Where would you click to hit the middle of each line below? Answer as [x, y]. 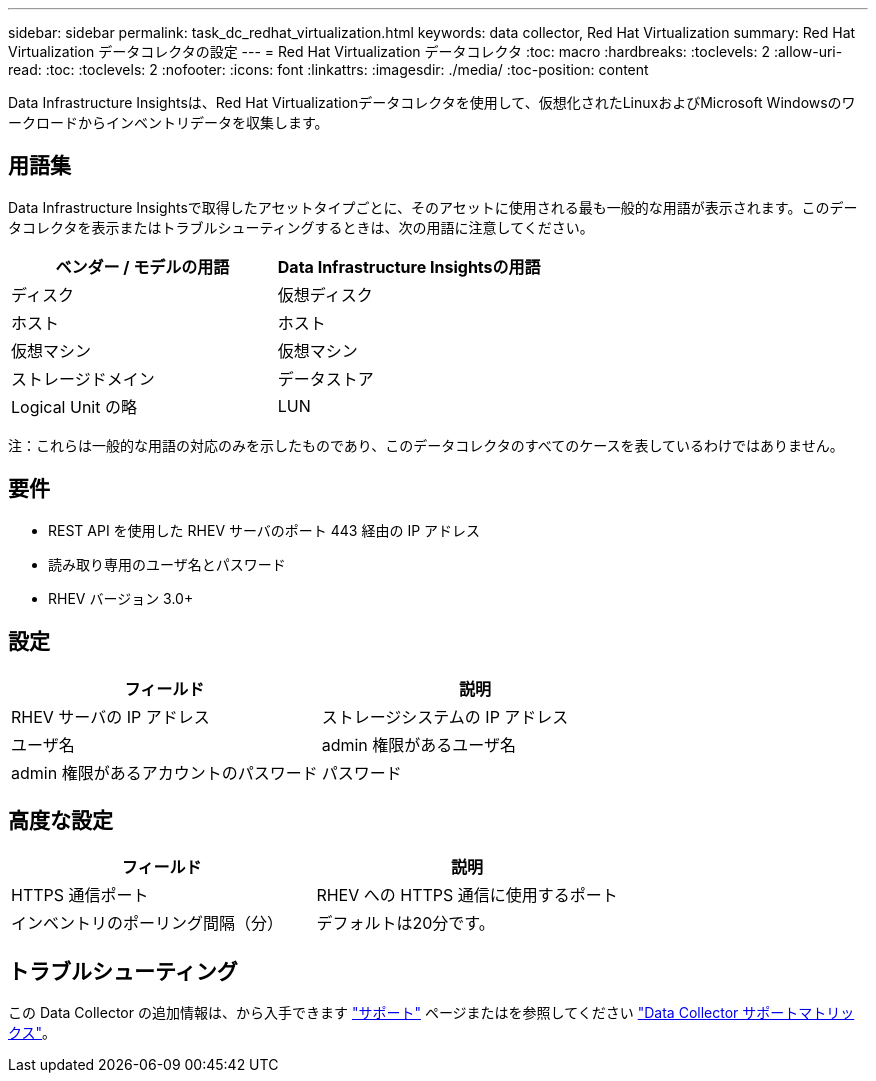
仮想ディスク [325, 294]
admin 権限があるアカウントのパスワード [164, 772]
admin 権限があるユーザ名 [418, 744]
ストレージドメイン [83, 378]
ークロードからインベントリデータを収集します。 [168, 122]
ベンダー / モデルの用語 [142, 266]
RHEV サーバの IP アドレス [110, 716]
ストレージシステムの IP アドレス [445, 716]
